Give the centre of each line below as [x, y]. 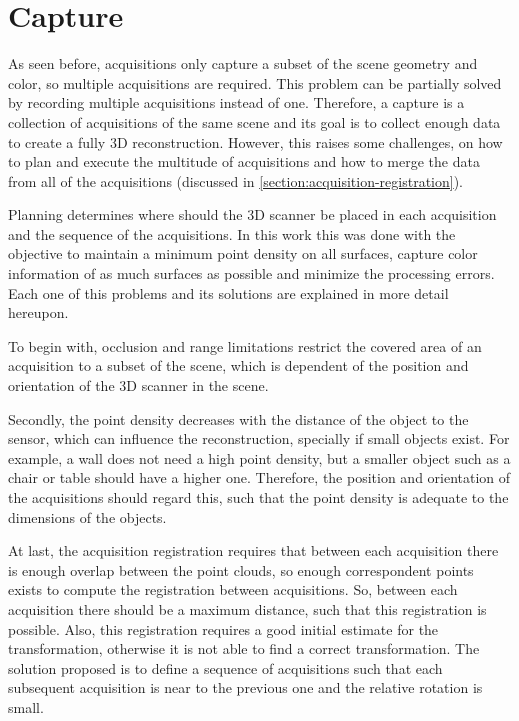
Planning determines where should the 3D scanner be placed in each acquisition [252, 214]
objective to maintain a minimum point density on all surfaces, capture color [243, 253]
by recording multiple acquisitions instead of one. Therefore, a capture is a [236, 102]
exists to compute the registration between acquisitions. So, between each [233, 589]
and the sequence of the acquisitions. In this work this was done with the [232, 233]
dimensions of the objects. [87, 516]
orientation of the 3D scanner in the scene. [138, 385]
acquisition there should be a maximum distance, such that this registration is [247, 608]
